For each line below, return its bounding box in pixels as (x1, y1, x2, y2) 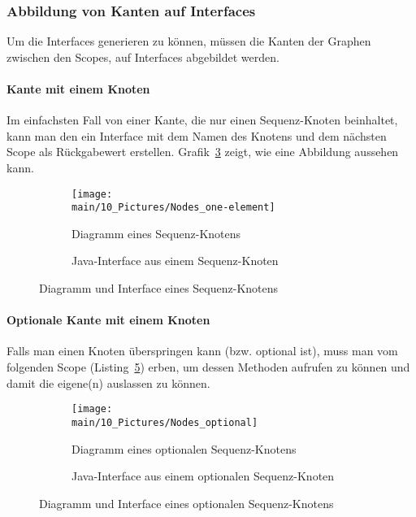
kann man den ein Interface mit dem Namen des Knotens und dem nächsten (6, 127, 387, 144)
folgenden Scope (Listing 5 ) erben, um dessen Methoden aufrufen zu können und (6, 358, 410, 376)
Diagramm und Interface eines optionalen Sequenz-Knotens (39, 494, 334, 511)
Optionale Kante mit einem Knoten (6, 311, 210, 328)
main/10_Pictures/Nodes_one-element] (71, 202, 275, 214)
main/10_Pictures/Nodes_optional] (71, 416, 258, 428)
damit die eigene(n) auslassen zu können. (6, 374, 210, 391)
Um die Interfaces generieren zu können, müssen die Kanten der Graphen (6, 33, 371, 50)
